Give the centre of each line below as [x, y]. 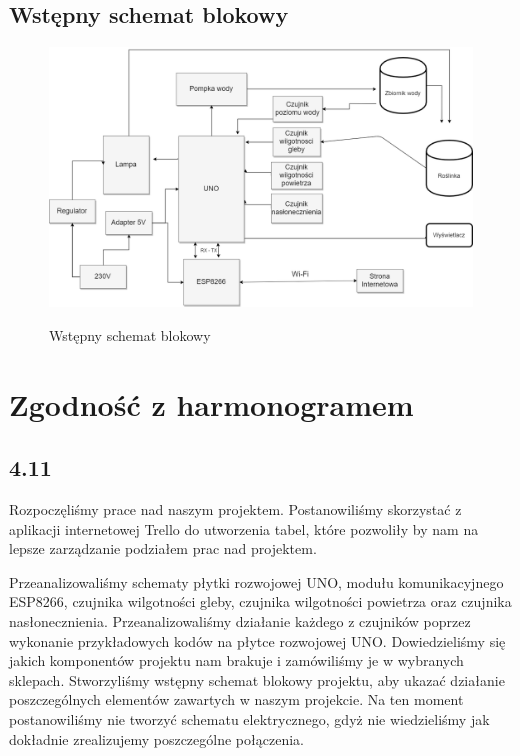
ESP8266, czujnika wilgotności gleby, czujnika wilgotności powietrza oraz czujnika [260, 601]
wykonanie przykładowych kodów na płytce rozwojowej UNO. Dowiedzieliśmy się [257, 640]
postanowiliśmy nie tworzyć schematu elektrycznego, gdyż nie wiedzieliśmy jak [249, 718]
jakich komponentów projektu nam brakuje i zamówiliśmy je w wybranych [236, 660]
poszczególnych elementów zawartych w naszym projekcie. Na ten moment [236, 699]
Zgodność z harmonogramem [211, 403]
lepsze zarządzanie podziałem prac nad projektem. [163, 548]
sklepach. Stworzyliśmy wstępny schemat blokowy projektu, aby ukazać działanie [257, 679]
